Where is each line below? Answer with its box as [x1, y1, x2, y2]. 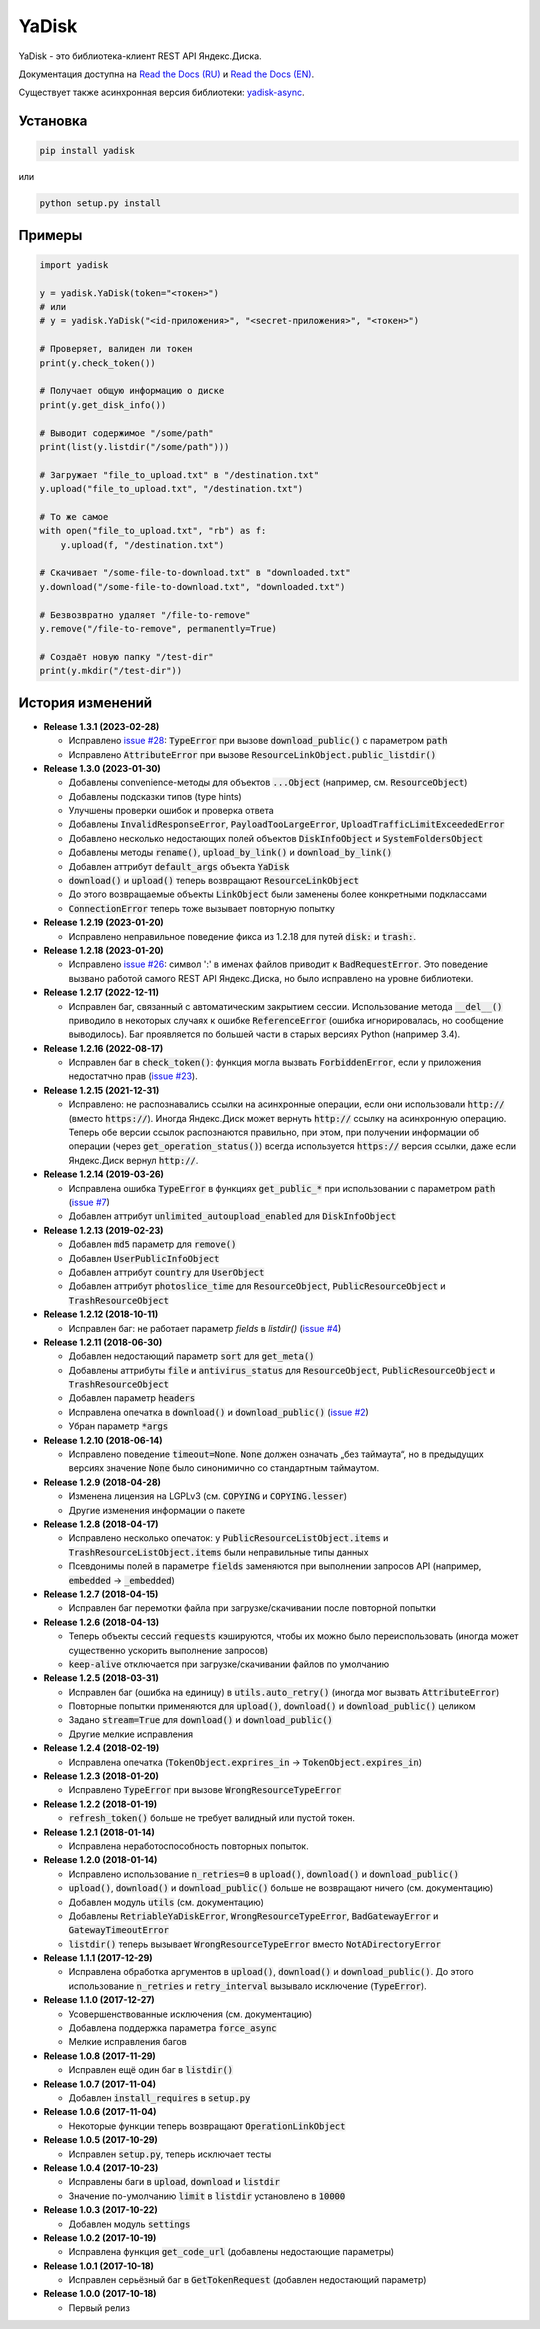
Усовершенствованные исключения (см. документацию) [68, 2008, 313, 2020]
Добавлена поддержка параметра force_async [68, 2022, 277, 2034]
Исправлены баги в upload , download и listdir [68, 2176, 280, 2188]
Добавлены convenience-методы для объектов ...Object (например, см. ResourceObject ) [68, 776, 468, 789]
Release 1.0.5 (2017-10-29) [43, 2134, 159, 2146]
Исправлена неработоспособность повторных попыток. [68, 1840, 309, 1852]
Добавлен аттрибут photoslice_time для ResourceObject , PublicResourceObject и [68, 1280, 446, 1292]
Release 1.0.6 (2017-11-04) [43, 2106, 157, 2118]
